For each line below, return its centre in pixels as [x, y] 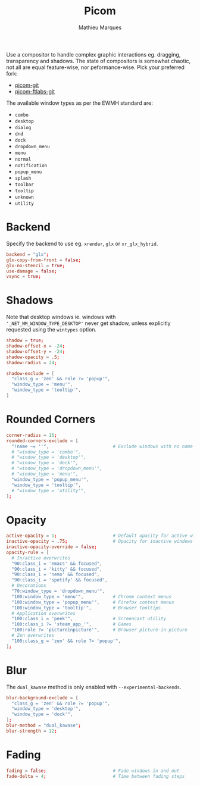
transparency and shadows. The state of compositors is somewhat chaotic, [99, 61]
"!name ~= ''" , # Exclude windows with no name [102, 446]
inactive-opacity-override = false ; [51, 547]
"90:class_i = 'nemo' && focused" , [56, 575]
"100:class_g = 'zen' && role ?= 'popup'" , [66, 641]
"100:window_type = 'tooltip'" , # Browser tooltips [86, 608]
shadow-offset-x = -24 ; [36, 346]
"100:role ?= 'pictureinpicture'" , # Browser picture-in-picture [99, 630]
